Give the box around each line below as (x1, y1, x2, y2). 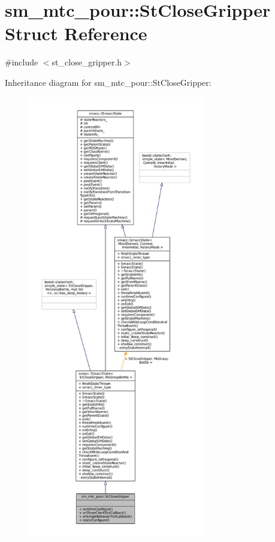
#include (5, 56, 38, 68)
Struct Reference (5, 21, 147, 46)
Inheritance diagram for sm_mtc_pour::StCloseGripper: (5, 76, 211, 88)
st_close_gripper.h (52, 56, 122, 68)
